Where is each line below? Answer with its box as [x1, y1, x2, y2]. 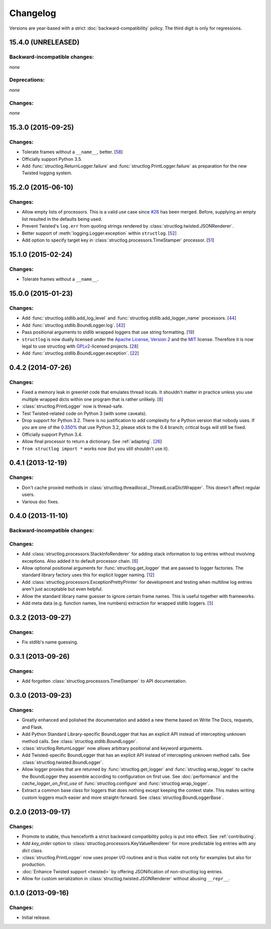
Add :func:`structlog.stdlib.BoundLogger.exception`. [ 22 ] [22, 350, 139, 356]
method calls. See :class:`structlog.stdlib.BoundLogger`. [22, 738, 138, 744]
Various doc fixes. [22, 498, 59, 504]
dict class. [22, 847, 43, 854]
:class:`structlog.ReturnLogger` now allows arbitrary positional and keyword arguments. [22, 745, 203, 751]
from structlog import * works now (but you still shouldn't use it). [22, 445, 169, 452]
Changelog [9, 8, 56, 19]
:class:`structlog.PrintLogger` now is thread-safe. [22, 403, 123, 409]
